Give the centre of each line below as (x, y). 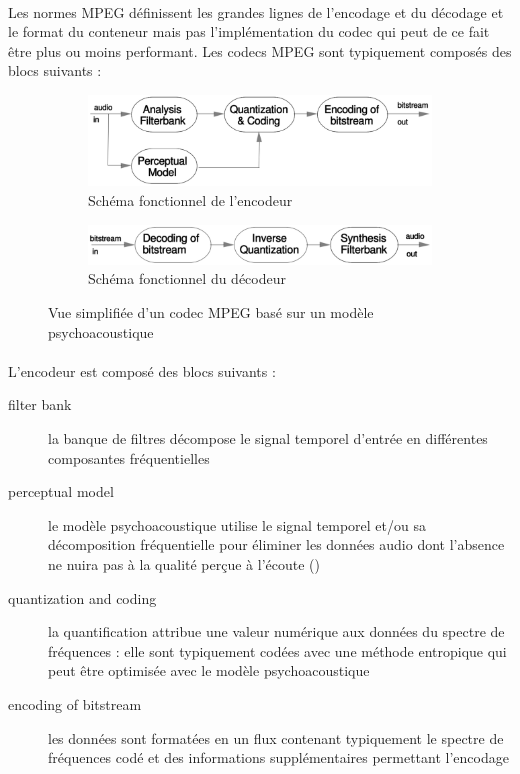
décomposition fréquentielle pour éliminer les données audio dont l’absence (276, 544)
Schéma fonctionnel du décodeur (187, 278)
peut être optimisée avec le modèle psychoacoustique (209, 670)
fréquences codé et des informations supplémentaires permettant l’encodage (278, 757)
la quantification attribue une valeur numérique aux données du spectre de (276, 631)
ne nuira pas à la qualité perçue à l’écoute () (184, 563)
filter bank (40, 404)
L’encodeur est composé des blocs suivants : (142, 370)
